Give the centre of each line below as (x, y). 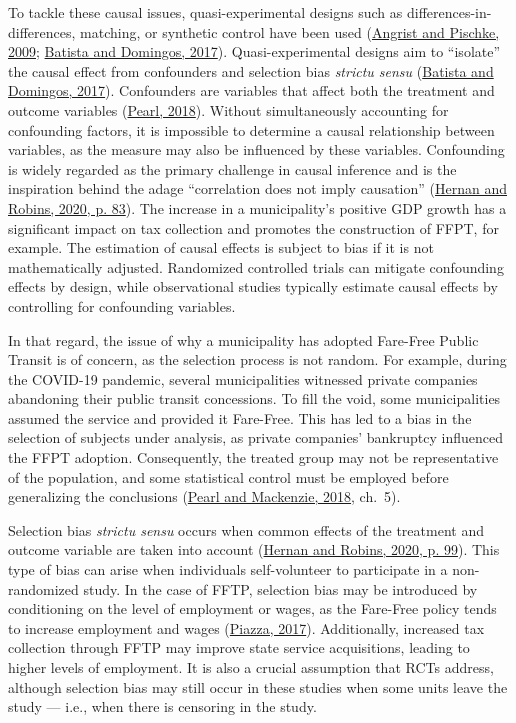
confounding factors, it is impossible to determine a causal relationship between (251, 129)
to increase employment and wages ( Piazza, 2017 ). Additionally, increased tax (246, 627)
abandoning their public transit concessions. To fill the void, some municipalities (254, 398)
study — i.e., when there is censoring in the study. (162, 706)
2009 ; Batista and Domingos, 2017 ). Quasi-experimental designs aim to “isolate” (254, 51)
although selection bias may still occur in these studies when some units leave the (258, 686)
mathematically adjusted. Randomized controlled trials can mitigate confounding (256, 266)
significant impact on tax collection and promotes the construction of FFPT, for (253, 227)
